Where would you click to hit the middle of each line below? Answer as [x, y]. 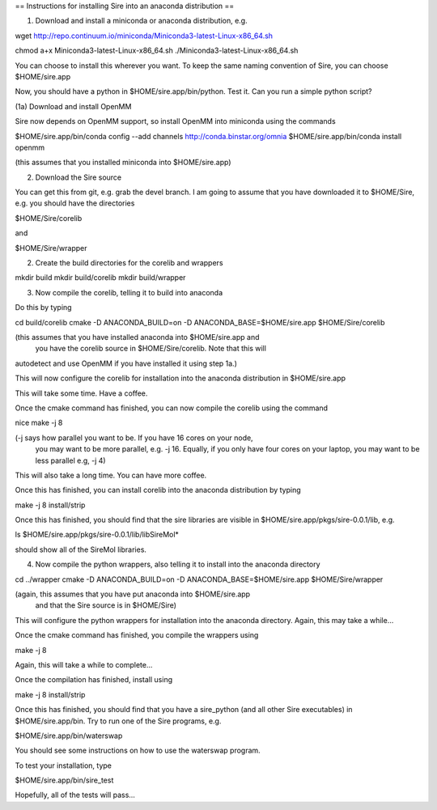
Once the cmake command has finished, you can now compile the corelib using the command [171, 408]
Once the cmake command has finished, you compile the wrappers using [137, 635]
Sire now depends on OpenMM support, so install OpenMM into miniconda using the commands [175, 121]
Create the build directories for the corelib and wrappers [129, 263]
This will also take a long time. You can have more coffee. [111, 475]
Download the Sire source [78, 177]
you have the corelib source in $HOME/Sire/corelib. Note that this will [151, 349]
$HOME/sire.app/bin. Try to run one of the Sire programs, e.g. [118, 721]
